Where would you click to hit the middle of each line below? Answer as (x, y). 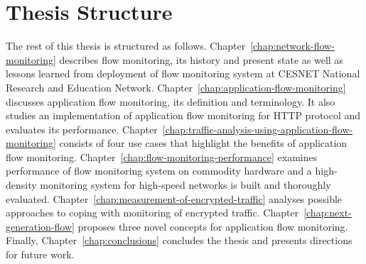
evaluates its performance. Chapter (82, 129)
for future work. (40, 254)
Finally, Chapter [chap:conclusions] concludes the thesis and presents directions (179, 240)
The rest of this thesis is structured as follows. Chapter (126, 46)
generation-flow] (40, 226)
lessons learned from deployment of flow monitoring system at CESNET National (183, 73)
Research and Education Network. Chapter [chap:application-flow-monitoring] (176, 87)
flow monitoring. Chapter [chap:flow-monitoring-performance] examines (162, 156)
